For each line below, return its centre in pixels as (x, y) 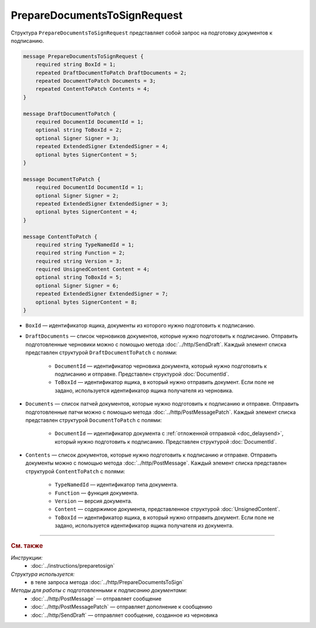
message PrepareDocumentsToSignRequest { (83, 56)
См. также (27, 545)
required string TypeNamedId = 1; (85, 245)
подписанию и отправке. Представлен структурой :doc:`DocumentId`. (142, 374)
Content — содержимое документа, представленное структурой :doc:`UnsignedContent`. (167, 509)
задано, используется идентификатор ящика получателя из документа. (144, 526)
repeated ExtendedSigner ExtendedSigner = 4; (102, 147)
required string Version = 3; (79, 261)
